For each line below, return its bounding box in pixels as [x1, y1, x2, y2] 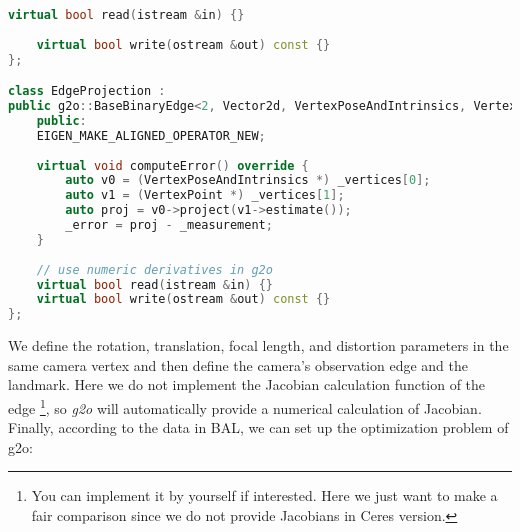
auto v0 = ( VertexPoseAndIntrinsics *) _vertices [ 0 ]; [65, 173, 431, 188]
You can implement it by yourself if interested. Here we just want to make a [31, 485, 498, 506]
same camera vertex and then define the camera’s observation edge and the [8, 354, 468, 375]
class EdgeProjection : [8, 84, 166, 99]
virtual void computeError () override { [36, 158, 309, 173]
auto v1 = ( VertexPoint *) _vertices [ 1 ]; [65, 188, 345, 203]
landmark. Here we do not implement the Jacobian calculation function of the [8, 374, 486, 395]
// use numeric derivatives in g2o [36, 262, 273, 277]
